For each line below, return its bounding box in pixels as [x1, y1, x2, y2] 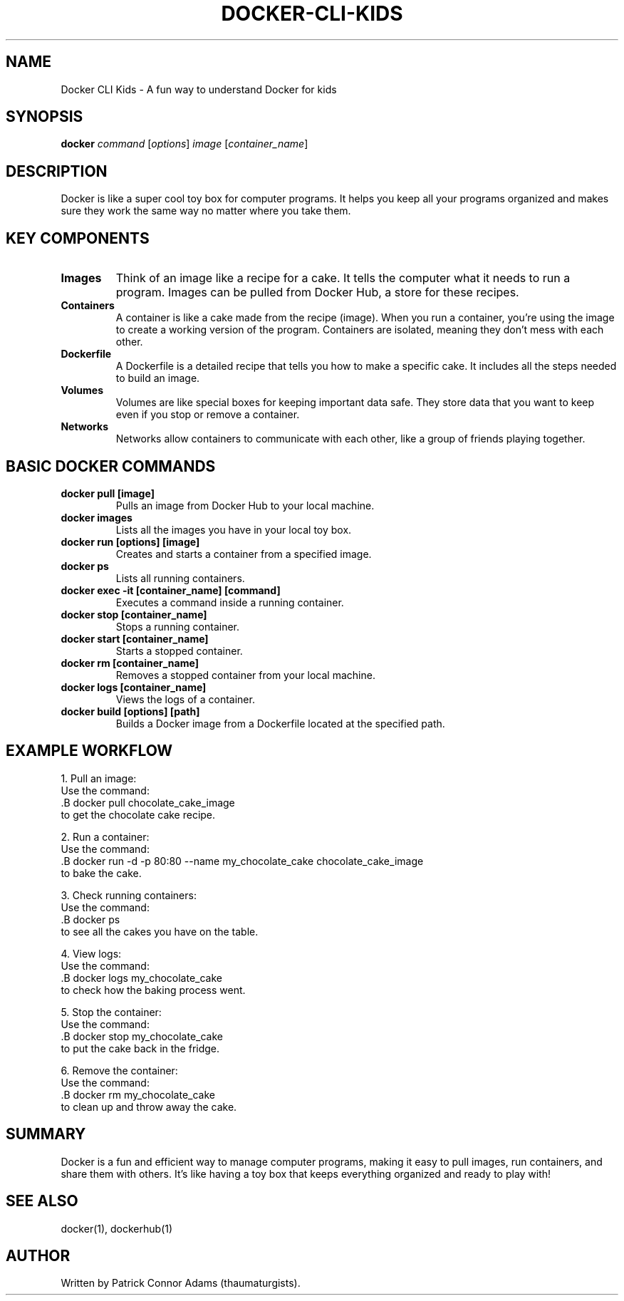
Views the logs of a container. [115, 693, 255, 705]
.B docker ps [61, 913, 120, 926]
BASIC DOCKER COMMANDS [6, 457, 216, 475]
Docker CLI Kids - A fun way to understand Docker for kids [61, 83, 337, 95]
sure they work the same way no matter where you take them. [61, 204, 351, 217]
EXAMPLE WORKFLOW [6, 742, 173, 760]
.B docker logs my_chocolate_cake [61, 971, 222, 984]
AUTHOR [6, 1246, 71, 1265]
